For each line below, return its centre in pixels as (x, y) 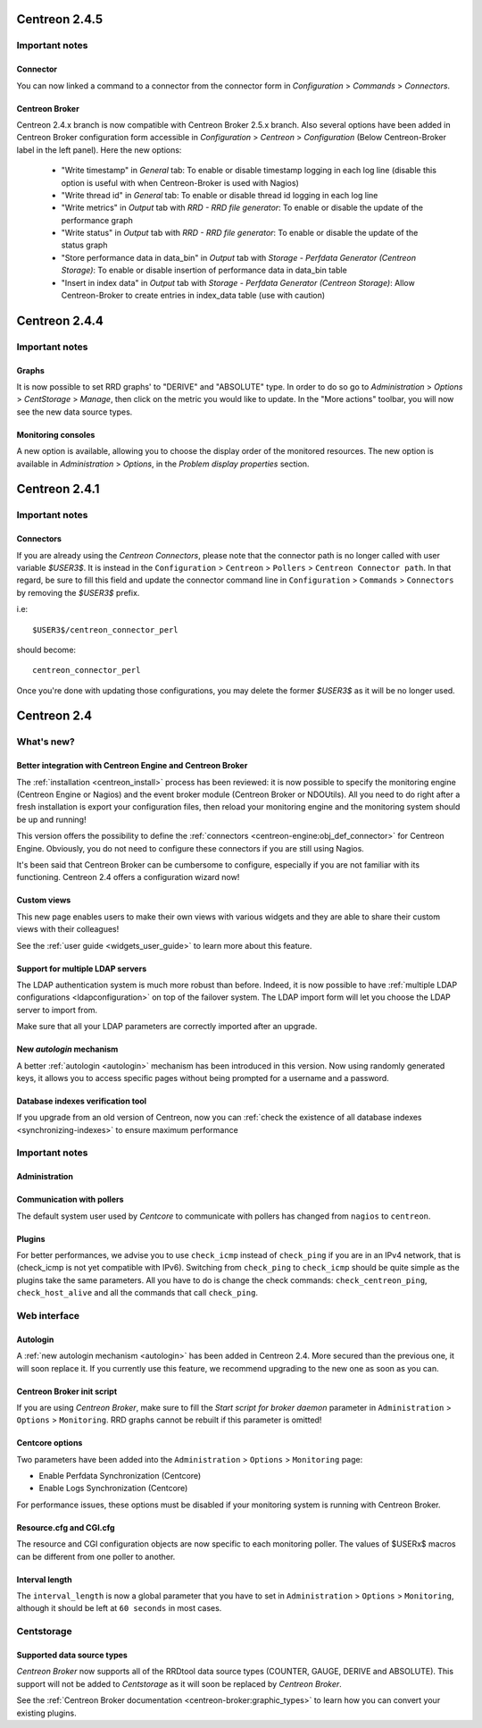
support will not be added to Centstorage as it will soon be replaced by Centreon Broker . (179, 1683)
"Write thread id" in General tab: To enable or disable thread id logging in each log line (220, 195)
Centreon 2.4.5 (59, 19)
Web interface (48, 1315)
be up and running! (51, 819)
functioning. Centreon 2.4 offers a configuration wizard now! (128, 877)
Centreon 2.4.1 (58, 489)
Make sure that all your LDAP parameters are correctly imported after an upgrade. (167, 1027)
